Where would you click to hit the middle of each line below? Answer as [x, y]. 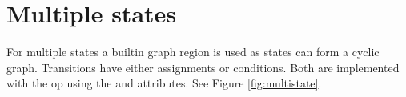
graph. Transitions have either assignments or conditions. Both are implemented [203, 67]
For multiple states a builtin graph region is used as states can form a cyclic [193, 52]
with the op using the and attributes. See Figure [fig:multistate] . [164, 83]
